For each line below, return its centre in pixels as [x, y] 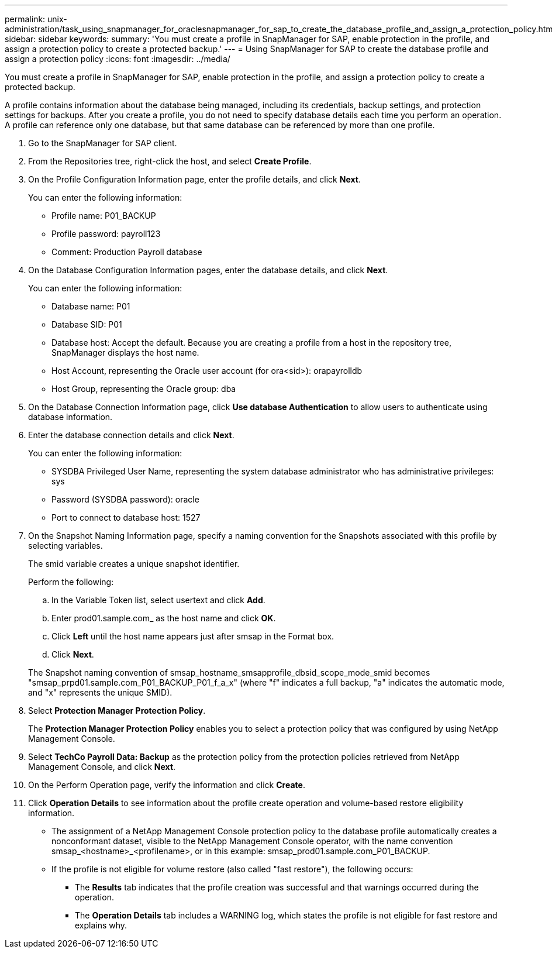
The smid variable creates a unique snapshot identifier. [134, 564]
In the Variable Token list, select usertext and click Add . [158, 600]
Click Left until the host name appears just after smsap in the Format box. [193, 636]
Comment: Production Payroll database [127, 252]
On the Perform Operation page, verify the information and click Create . [167, 785]
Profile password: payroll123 [106, 234]
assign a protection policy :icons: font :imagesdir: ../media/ [118, 59]
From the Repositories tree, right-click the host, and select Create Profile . [170, 161]
